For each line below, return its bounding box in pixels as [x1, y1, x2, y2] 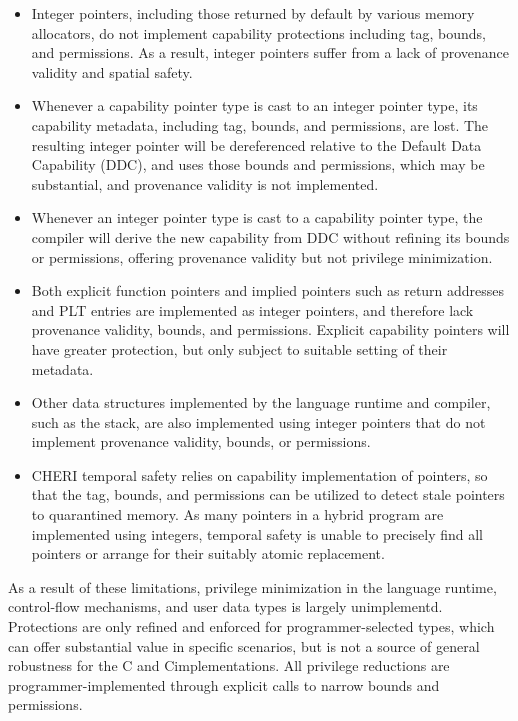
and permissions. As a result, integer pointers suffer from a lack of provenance [31, 42, 509, 63]
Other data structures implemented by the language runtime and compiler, [31, 392, 491, 413]
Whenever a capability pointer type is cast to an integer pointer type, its [31, 95, 478, 116]
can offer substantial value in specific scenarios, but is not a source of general [8, 635, 480, 656]
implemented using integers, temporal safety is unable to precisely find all [31, 523, 484, 544]
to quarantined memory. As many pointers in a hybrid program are [31, 504, 444, 525]
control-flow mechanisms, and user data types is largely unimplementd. [8, 596, 443, 617]
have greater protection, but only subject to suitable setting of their [31, 338, 448, 359]
